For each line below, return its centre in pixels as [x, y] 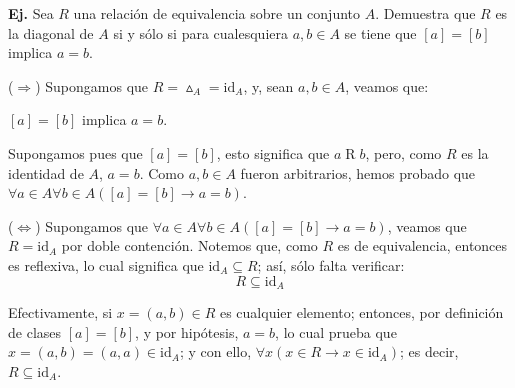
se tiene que [380, 32]
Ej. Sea [31, 13]
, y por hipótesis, [187, 331]
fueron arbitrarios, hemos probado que [358, 172]
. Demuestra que [425, 13]
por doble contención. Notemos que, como [189, 245]
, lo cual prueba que [336, 331]
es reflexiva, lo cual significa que [106, 264]
